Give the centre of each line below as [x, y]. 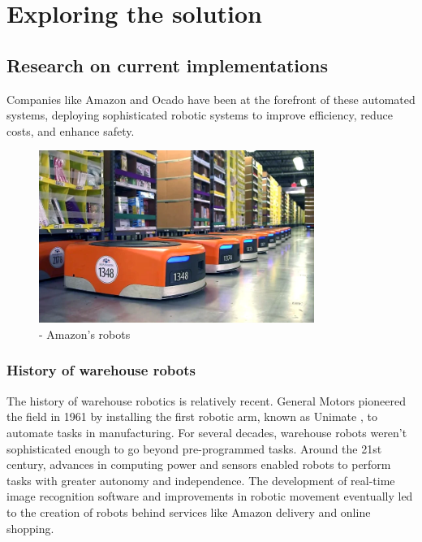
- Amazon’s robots [85, 334]
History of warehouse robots [101, 370]
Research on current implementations [168, 65]
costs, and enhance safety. [71, 130]
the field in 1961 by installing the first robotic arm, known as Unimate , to [192, 416]
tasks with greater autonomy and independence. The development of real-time [201, 480]
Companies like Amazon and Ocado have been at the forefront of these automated [211, 99]
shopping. [30, 528]
